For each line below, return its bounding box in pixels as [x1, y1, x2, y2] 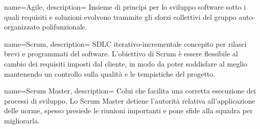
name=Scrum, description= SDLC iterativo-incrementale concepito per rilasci [4, 38, 247, 49]
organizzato [4, 21, 40, 32]
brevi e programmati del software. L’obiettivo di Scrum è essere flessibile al [4, 48, 238, 59]
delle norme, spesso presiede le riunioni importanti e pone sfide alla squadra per [4, 105, 253, 116]
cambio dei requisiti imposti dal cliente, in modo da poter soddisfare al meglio [4, 58, 247, 69]
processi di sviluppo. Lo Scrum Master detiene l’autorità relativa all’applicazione [4, 95, 255, 106]
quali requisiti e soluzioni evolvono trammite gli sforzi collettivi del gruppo [4, 11, 237, 22]
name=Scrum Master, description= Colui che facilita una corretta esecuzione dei [4, 85, 256, 96]
